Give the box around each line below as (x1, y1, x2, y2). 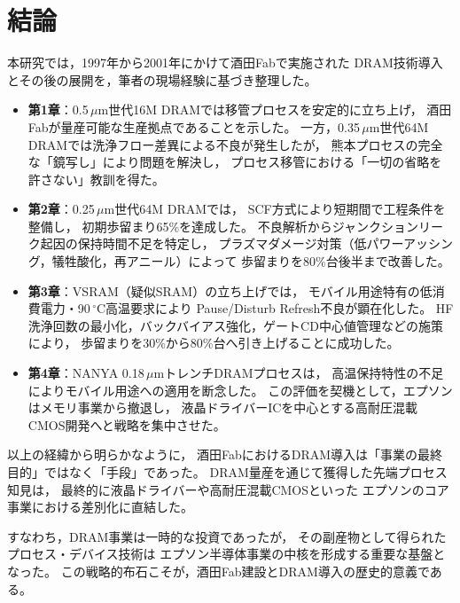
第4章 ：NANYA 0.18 (27, 364, 144, 382)
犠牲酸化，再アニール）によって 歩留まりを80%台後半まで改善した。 (51, 252, 450, 270)
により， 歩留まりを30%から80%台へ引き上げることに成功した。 (27, 333, 400, 352)
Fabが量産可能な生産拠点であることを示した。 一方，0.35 (27, 117, 360, 136)
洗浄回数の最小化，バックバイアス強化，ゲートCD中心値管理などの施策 (27, 316, 443, 334)
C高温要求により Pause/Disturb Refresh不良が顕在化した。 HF (96, 299, 454, 317)
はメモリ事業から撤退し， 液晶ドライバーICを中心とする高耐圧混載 (27, 398, 417, 417)
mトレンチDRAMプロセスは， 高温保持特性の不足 (153, 364, 444, 382)
